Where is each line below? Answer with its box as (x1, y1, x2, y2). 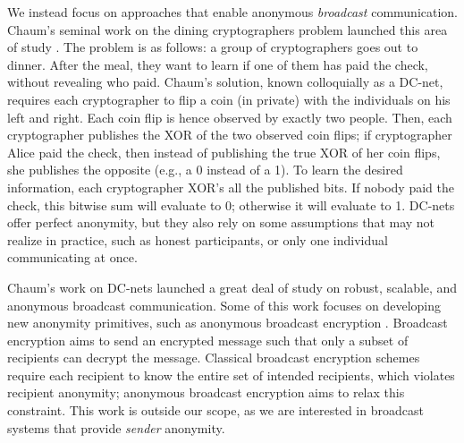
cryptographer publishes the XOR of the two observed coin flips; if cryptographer (7, 125, 452, 144)
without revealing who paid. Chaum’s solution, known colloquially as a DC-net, (7, 72, 443, 91)
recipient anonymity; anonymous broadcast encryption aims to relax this (7, 383, 405, 402)
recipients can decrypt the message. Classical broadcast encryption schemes (7, 348, 420, 367)
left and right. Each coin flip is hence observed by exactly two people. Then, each (7, 107, 452, 126)
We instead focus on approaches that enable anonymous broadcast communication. (7, 3, 458, 21)
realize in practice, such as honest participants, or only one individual (7, 230, 388, 249)
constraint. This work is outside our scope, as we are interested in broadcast (7, 401, 424, 420)
